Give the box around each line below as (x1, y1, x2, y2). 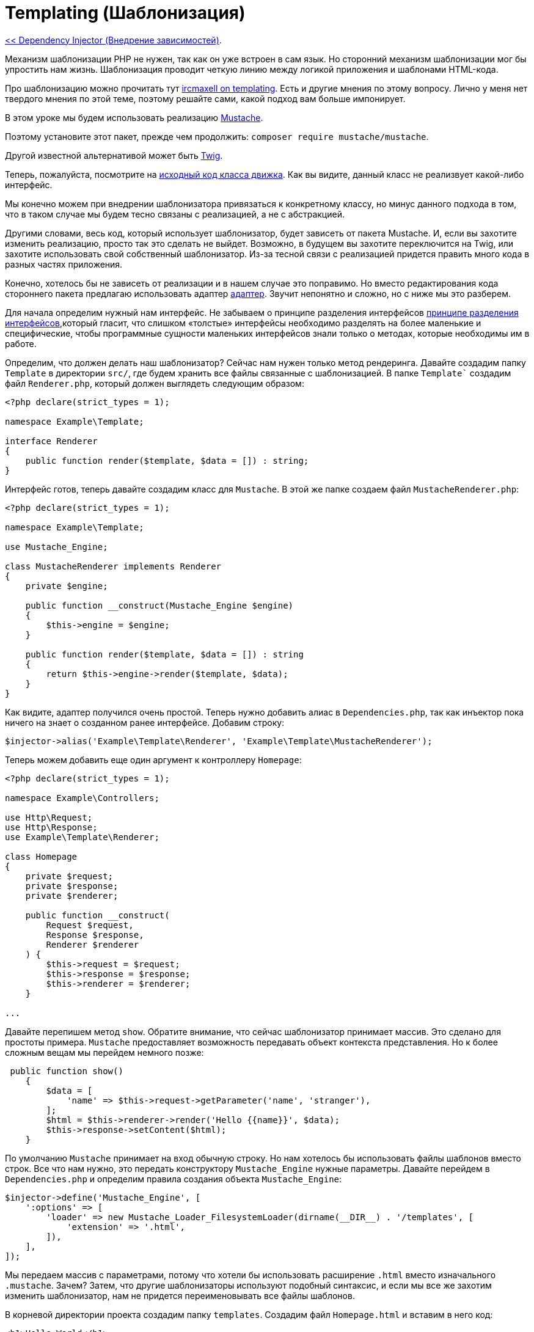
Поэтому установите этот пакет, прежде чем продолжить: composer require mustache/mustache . (5, 131, 429, 142)
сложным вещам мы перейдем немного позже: (5, 1047, 204, 1058)
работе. (5, 338, 37, 349)
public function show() (10, 1066, 123, 1076)
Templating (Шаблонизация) (5, 2, 246, 23)
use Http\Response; (5, 822, 98, 832)
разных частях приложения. (5, 258, 123, 269)
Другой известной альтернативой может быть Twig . (5, 150, 223, 161)
